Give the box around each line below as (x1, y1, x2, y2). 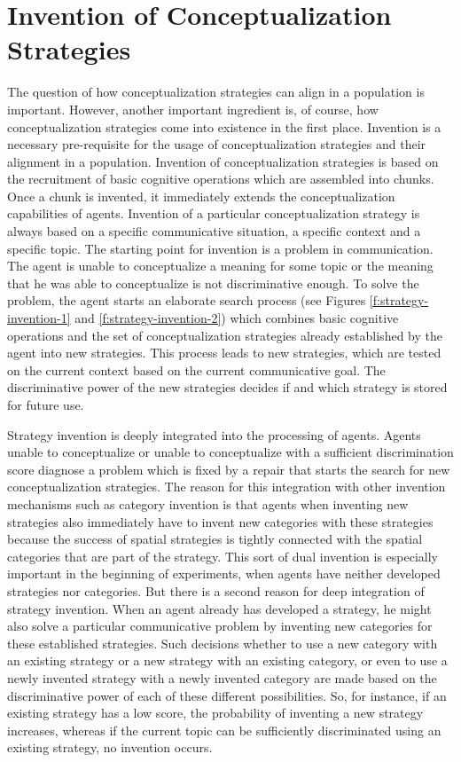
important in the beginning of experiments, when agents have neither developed (7, 564, 441, 583)
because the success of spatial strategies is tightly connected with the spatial (7, 530, 423, 548)
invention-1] (7, 309, 71, 327)
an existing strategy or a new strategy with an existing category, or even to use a (7, 651, 448, 670)
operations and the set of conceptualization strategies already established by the (7, 326, 442, 344)
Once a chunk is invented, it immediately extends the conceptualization (7, 186, 395, 205)
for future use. (7, 396, 84, 413)
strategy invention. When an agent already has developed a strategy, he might (7, 599, 432, 617)
